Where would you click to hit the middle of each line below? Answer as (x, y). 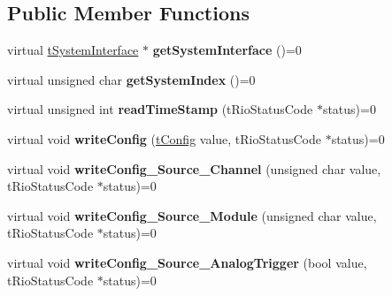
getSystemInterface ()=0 (227, 50)
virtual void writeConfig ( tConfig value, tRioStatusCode (164, 138)
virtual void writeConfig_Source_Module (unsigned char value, (192, 215)
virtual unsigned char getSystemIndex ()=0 (131, 79)
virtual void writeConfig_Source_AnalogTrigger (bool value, (187, 262)
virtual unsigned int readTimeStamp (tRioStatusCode (160, 109)
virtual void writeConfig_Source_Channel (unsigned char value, (194, 168)
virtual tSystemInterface (73, 50)
